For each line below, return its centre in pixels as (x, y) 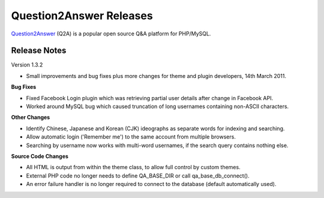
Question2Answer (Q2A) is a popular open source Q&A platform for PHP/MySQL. (111, 34)
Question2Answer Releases (82, 16)
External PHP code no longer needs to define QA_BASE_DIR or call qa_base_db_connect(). (138, 175)
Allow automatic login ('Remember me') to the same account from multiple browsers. (131, 137)
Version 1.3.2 (27, 65)
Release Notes (39, 51)
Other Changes (31, 118)
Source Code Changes (40, 156)
